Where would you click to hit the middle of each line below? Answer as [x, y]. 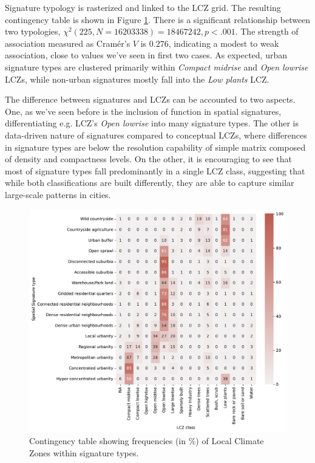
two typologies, [33, 31]
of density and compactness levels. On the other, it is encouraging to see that [149, 159]
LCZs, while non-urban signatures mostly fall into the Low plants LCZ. [137, 79]
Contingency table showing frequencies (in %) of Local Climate [147, 441]
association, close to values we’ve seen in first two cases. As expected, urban [146, 55]
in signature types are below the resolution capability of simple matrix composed [155, 147]
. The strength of [267, 31]
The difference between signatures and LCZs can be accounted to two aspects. [150, 99]
